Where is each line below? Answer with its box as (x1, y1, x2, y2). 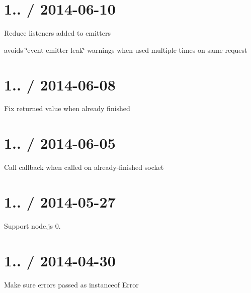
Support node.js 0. (4, 220, 61, 231)
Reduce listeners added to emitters (4, 28, 111, 38)
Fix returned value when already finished (4, 103, 130, 114)
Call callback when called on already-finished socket (4, 162, 164, 172)
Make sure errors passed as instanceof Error (4, 279, 139, 289)
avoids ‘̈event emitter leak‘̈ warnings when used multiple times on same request (4, 44, 247, 55)
